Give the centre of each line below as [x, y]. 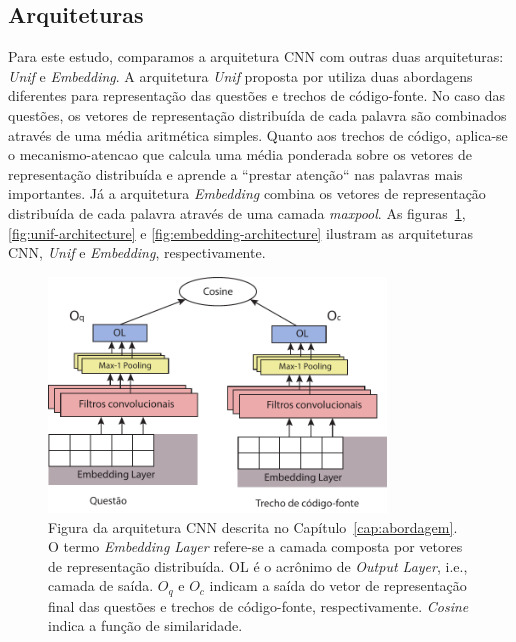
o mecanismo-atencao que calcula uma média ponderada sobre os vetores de [240, 154]
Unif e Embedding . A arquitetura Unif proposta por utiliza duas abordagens [240, 75]
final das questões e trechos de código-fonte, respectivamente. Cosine [258, 605]
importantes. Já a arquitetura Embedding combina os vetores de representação [247, 193]
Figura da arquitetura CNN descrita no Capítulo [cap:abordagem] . [253, 526]
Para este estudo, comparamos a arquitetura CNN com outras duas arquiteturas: [256, 56]
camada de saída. [101, 585]
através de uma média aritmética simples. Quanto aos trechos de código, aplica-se [258, 134]
